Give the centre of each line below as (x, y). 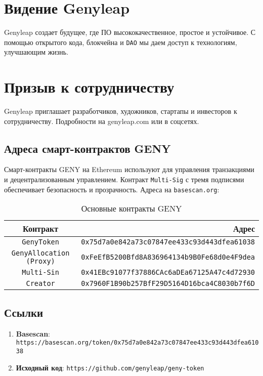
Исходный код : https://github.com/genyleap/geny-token (110, 367)
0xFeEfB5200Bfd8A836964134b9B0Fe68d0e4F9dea (168, 257)
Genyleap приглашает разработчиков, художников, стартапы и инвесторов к (121, 111)
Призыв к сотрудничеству (89, 87)
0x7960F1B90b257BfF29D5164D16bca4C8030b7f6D (168, 284)
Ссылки (24, 312)
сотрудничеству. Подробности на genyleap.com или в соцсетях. (102, 121)
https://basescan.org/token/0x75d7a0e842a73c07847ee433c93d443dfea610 (137, 343)
